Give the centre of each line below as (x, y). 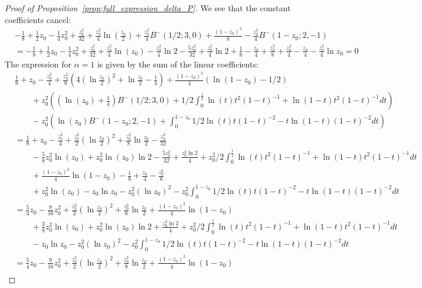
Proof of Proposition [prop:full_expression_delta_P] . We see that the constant (148, 8)
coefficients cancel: (38, 19)
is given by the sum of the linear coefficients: (178, 64)
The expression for (38, 64)
